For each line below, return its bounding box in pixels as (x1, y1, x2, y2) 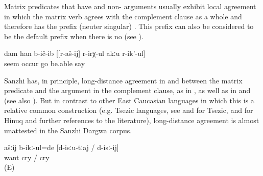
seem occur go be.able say (4, 57, 85, 68)
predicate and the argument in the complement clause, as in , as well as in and (4, 85, 251, 96)
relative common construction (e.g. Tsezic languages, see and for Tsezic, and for (4, 105, 253, 115)
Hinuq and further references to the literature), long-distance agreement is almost (4, 114, 259, 125)
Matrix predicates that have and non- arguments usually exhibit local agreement (4, 1, 256, 11)
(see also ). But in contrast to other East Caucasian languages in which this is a (4, 95, 254, 105)
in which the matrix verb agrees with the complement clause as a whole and (4, 11, 242, 21)
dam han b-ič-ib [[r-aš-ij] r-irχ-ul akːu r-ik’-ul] (4, 48, 146, 58)
